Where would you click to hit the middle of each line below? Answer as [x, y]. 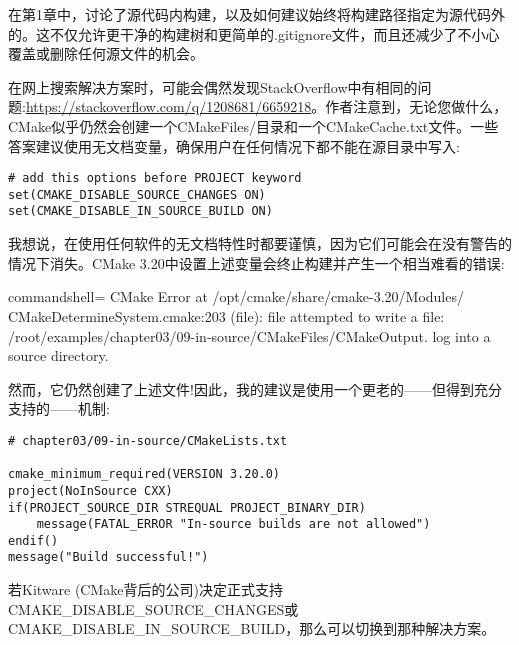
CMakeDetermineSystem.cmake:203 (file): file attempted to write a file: [226, 315]
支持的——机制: [59, 408]
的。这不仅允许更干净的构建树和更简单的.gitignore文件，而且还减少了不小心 [254, 33]
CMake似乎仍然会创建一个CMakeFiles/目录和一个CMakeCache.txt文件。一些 [253, 125]
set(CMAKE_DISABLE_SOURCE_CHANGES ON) [137, 194]
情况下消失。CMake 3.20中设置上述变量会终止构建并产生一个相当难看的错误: [256, 262]
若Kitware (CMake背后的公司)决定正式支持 [145, 589]
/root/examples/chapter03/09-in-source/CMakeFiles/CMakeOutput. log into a [249, 335]
